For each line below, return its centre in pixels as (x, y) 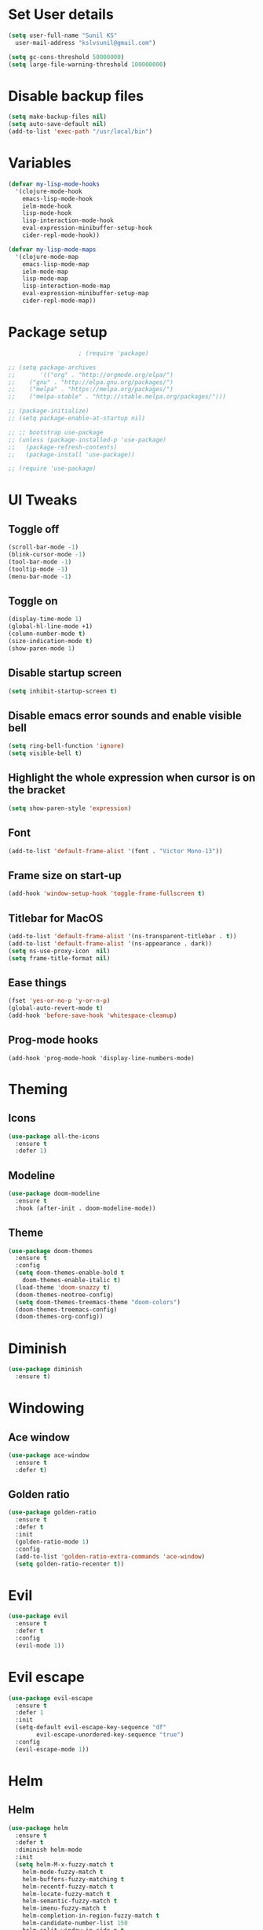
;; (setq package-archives (52, 368)
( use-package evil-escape (50, 1698)
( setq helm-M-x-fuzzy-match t (64, 1865)
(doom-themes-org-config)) (59, 1317)
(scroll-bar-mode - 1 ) (44, 547)
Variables (40, 163)
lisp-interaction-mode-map (66, 286)
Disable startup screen (65, 673)
